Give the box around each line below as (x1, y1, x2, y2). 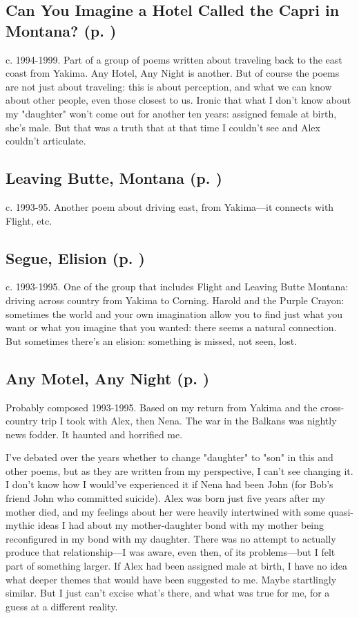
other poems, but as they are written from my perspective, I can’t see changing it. (6, 463, 353, 478)
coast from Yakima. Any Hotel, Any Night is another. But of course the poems (6, 66, 340, 80)
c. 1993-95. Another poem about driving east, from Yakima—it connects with (6, 199, 334, 214)
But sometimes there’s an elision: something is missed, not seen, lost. (6, 333, 298, 348)
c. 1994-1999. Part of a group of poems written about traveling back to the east (6, 52, 342, 66)
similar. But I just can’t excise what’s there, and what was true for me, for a (6, 586, 330, 600)
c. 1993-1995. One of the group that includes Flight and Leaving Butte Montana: (6, 279, 349, 294)
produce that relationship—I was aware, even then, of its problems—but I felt (6, 545, 336, 559)
